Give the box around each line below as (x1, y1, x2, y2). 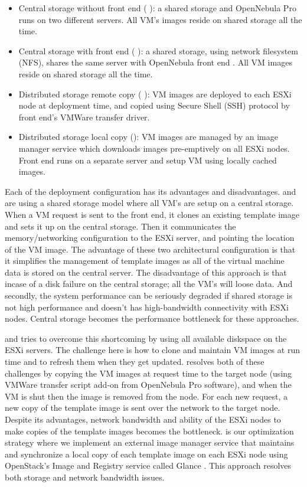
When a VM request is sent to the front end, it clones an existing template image (5, 208, 299, 220)
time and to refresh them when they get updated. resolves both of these (5, 355, 264, 368)
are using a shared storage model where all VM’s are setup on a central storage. (5, 197, 294, 209)
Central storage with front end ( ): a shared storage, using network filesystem (18, 44, 298, 57)
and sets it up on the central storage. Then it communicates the (5, 220, 236, 232)
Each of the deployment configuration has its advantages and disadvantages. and (5, 185, 296, 197)
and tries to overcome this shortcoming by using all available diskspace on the (5, 332, 287, 344)
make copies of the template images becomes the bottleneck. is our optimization (5, 424, 294, 437)
